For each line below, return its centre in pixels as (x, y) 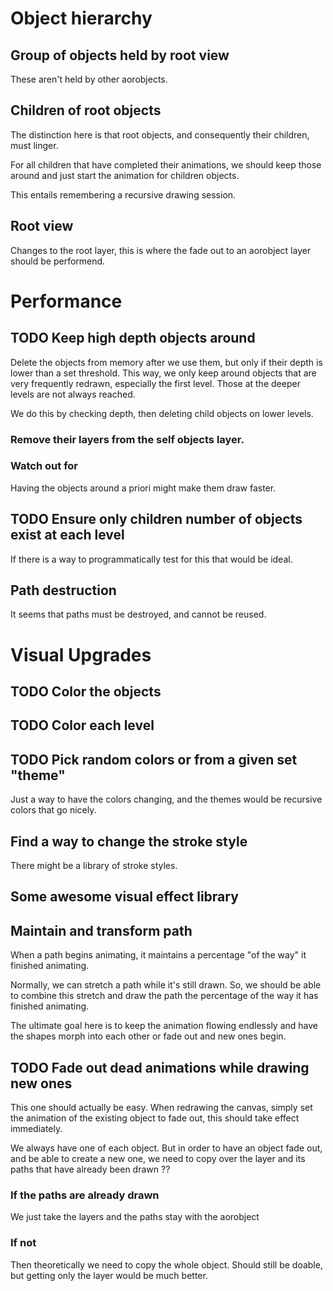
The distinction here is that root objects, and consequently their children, (160, 134)
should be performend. (58, 261)
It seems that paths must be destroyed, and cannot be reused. (138, 614)
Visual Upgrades (81, 654)
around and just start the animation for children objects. (125, 175)
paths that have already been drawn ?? (90, 1169)
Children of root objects (86, 110)
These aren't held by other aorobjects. (89, 79)
